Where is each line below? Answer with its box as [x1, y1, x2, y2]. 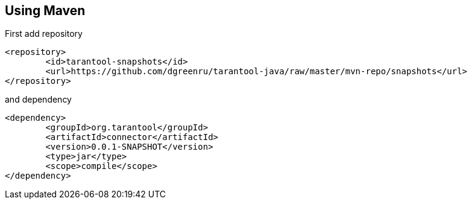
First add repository [5, 28, 83, 39]
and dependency [5, 94, 72, 105]
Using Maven [5, 3, 86, 18]
